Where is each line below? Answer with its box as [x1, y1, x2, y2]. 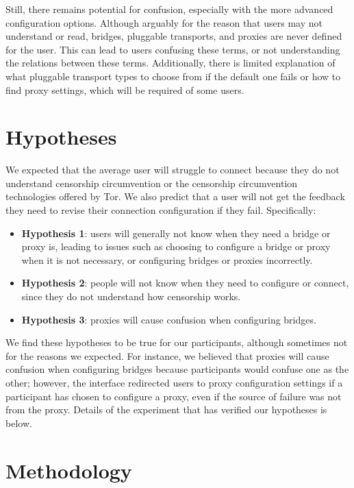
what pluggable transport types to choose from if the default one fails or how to [5, 69, 341, 83]
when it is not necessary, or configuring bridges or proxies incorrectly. [21, 252, 313, 267]
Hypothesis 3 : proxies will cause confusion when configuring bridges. [21, 312, 316, 326]
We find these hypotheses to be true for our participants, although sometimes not [5, 335, 348, 350]
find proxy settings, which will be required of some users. [5, 82, 244, 97]
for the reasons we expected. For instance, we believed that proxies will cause [5, 348, 329, 363]
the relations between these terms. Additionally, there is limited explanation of [5, 56, 336, 70]
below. [5, 415, 32, 430]
